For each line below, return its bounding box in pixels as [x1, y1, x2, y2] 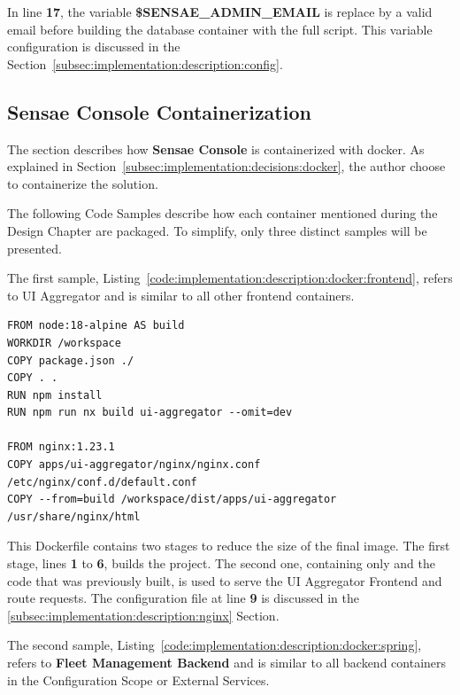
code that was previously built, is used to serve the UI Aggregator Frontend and [7, 571, 442, 590]
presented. [7, 238, 62, 257]
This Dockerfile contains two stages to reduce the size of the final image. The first [7, 536, 450, 555]
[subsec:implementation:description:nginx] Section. [7, 605, 280, 624]
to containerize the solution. [7, 174, 158, 192]
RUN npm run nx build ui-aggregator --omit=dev [7, 406, 293, 419]
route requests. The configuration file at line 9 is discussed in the [7, 589, 359, 607]
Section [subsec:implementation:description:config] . [7, 54, 283, 73]
